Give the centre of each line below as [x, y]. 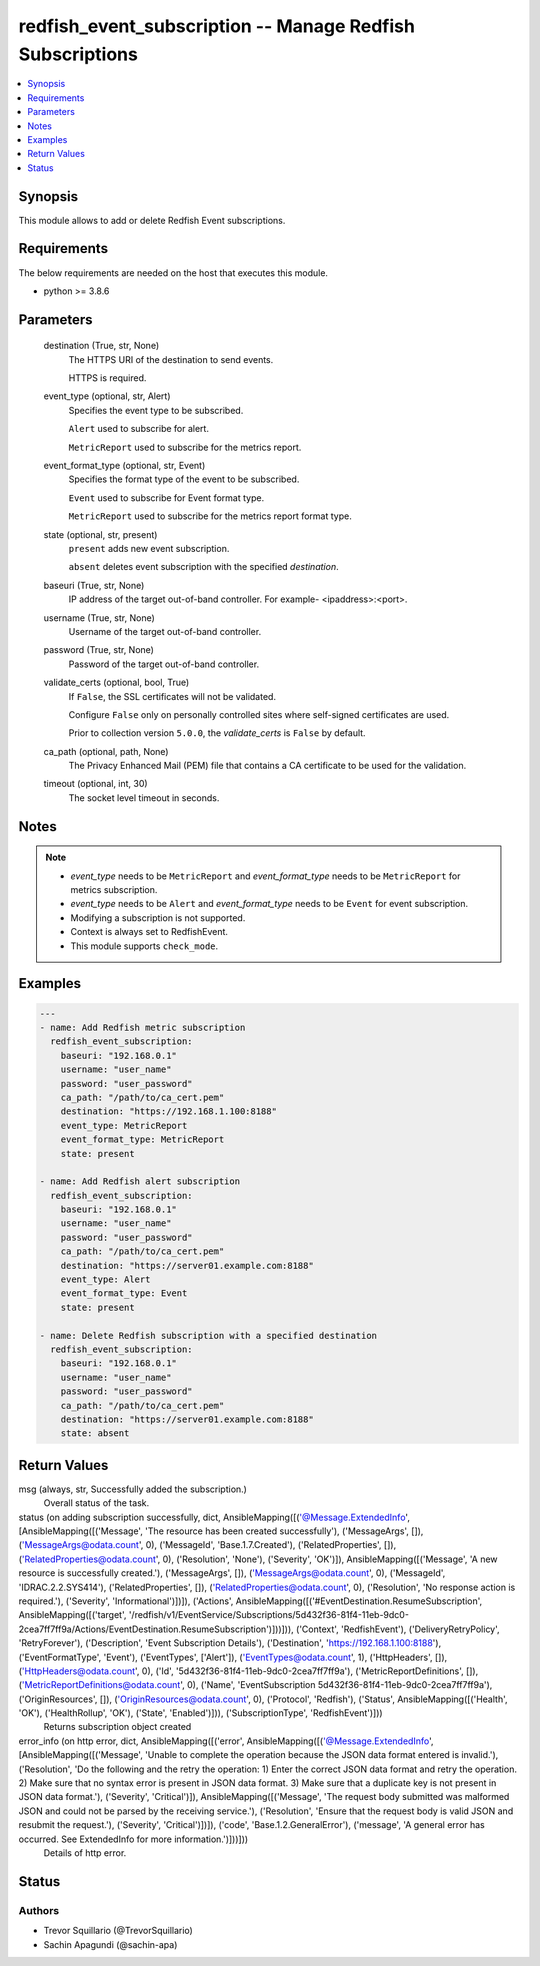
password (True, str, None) [99, 650]
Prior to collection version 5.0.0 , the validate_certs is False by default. [217, 733]
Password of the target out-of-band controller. [164, 664]
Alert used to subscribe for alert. [139, 429]
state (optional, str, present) [100, 534]
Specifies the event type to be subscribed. [156, 410]
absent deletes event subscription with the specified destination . [203, 567]
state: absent [95, 1433]
